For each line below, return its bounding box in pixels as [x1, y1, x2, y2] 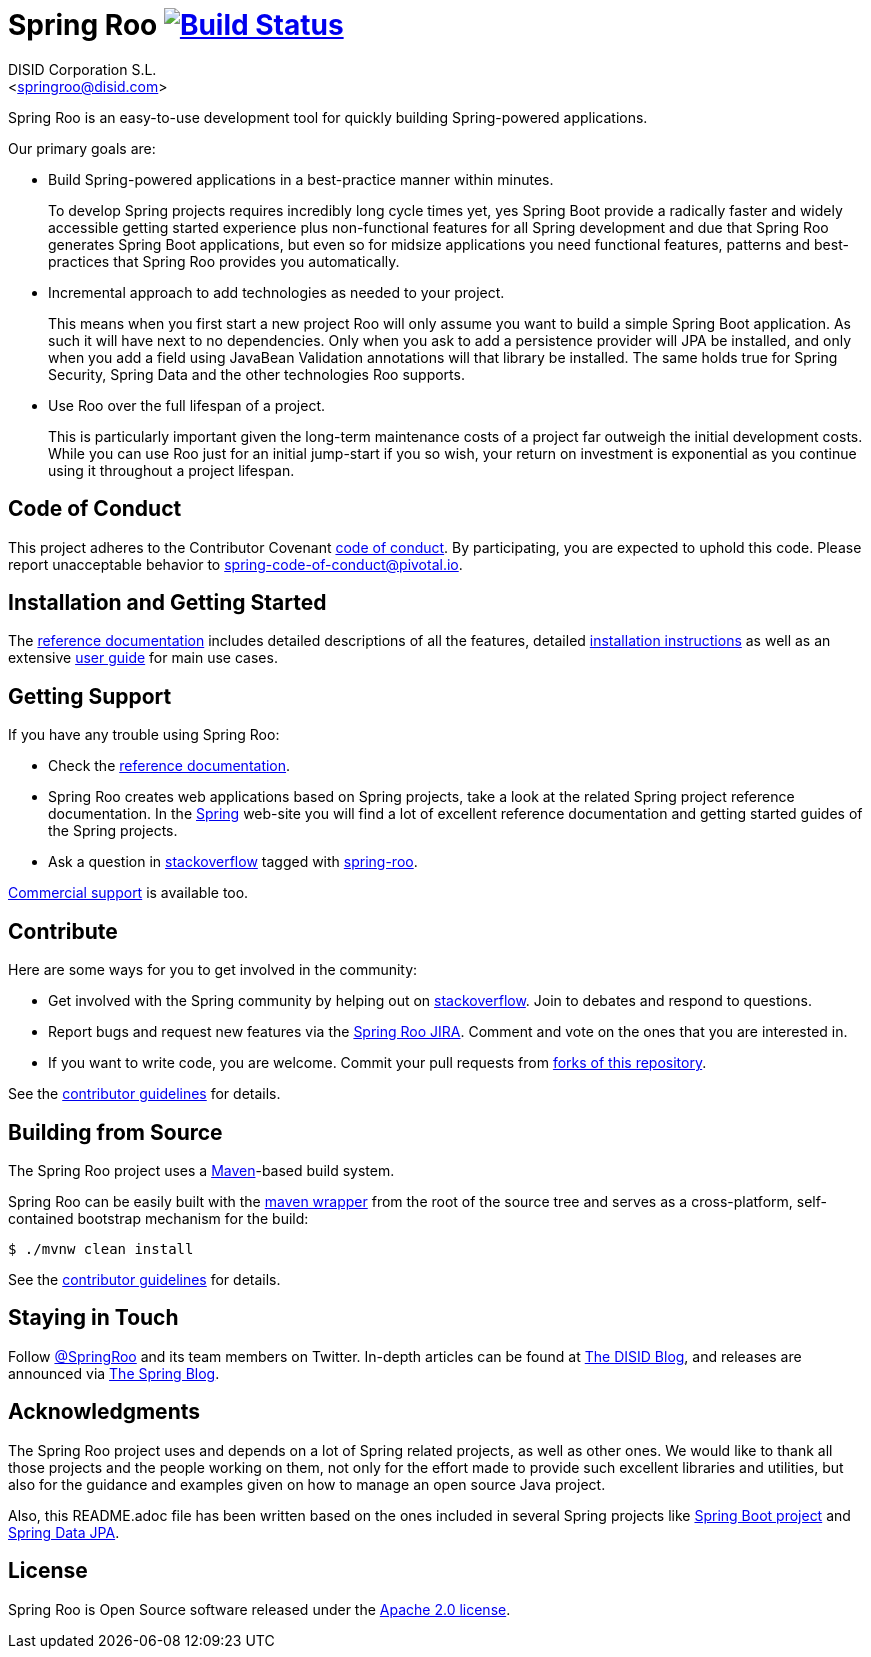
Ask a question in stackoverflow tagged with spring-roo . [48, 853, 418, 871]
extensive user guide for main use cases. [8, 649, 278, 667]
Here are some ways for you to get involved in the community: [8, 961, 418, 979]
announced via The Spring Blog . [8, 1364, 220, 1382]
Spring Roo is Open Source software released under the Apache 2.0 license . [8, 1600, 511, 1618]
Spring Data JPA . [8, 1523, 120, 1541]
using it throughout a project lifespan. [48, 461, 295, 479]
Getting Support [8, 683, 172, 709]
